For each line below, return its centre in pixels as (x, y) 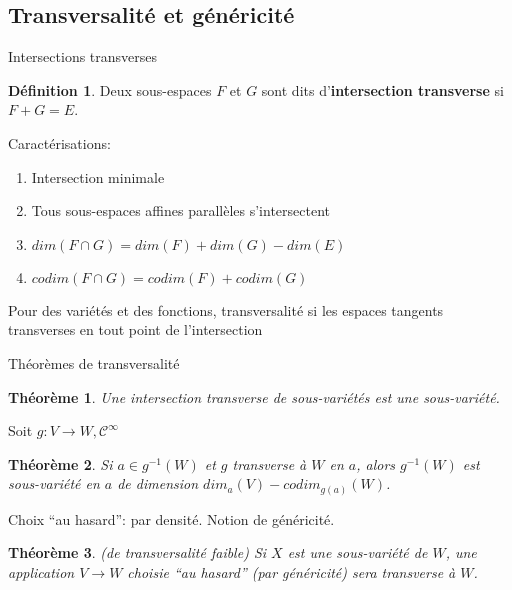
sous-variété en (54, 483)
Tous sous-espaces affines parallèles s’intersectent (180, 210)
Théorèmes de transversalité (94, 362)
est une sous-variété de (357, 552)
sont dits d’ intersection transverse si (382, 89)
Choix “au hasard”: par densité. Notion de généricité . (171, 518)
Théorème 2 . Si (60, 463)
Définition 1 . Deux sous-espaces (110, 89)
